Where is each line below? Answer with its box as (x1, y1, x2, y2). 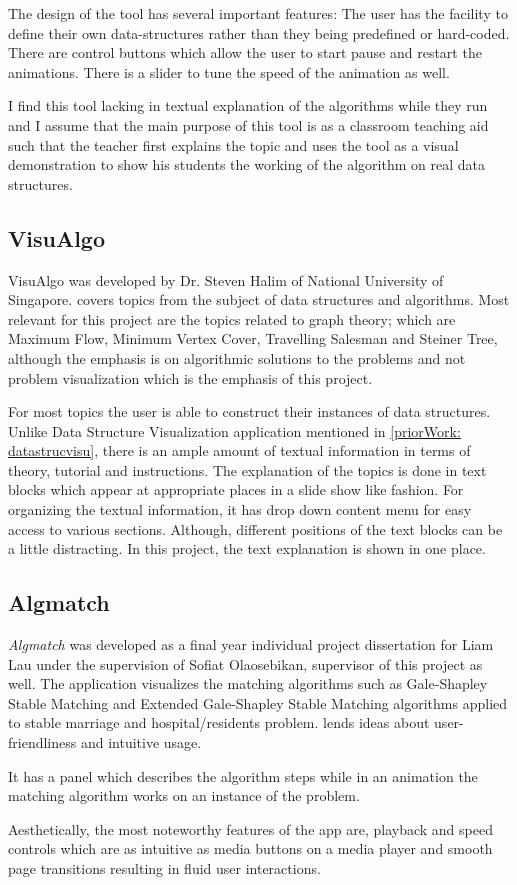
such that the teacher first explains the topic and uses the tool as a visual (8, 134, 459, 155)
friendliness (8, 732, 77, 753)
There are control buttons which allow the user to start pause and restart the (8, 42, 482, 63)
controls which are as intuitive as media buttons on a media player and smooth (8, 838, 493, 859)
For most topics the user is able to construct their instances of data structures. (8, 401, 491, 422)
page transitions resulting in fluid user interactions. (8, 858, 321, 878)
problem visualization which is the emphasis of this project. (8, 367, 373, 388)
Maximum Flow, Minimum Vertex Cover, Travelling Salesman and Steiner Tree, (8, 328, 498, 349)
